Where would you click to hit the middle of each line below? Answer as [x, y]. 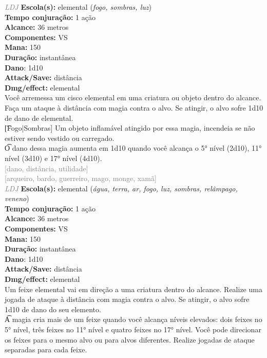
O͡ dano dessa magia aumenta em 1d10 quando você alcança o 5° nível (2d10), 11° [133, 148]
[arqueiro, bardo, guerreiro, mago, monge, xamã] [81, 178]
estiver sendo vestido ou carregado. [60, 138]
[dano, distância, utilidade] [46, 168]
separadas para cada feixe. [46, 350]
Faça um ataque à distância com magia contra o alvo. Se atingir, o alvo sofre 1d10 [134, 107]
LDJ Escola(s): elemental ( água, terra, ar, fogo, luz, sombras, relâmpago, [121, 188]
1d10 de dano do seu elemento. [53, 309]
